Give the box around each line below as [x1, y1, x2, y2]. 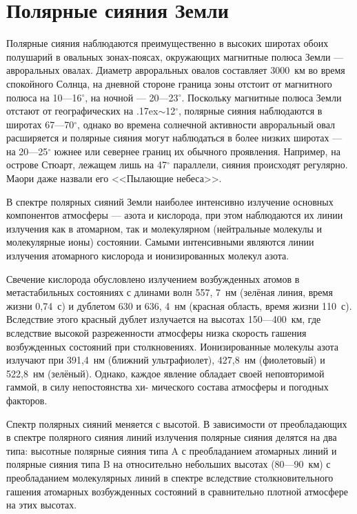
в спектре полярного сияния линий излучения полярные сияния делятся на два [6, 430, 337, 444]
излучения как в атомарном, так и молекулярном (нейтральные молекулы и [6, 221, 323, 235]
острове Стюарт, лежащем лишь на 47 [6, 157, 167, 172]
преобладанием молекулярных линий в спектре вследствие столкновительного [6, 470, 334, 484]
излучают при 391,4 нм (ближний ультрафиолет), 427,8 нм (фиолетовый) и [6, 353, 325, 367]
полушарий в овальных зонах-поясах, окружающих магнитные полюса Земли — [6, 49, 344, 63]
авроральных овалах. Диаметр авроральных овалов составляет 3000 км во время [6, 63, 345, 77]
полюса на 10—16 [6, 90, 82, 104]
